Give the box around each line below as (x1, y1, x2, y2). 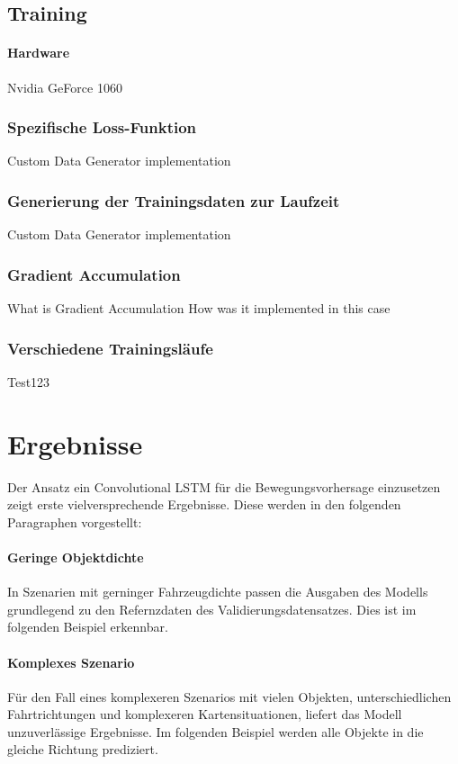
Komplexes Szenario (7, 652, 135, 671)
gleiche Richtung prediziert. (7, 740, 158, 759)
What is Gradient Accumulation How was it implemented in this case (7, 299, 391, 318)
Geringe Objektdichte (7, 547, 144, 566)
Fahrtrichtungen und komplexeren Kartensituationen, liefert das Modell (7, 705, 402, 724)
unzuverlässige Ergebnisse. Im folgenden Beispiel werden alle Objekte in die (7, 722, 424, 741)
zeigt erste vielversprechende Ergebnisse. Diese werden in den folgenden (7, 495, 401, 514)
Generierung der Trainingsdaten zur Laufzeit (7, 189, 340, 211)
